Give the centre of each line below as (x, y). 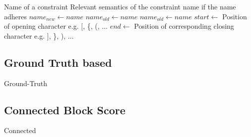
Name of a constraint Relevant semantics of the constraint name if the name (120, 6)
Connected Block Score (65, 110)
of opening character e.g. (41, 26)
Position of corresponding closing (184, 26)
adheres (16, 16)
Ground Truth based (58, 62)
